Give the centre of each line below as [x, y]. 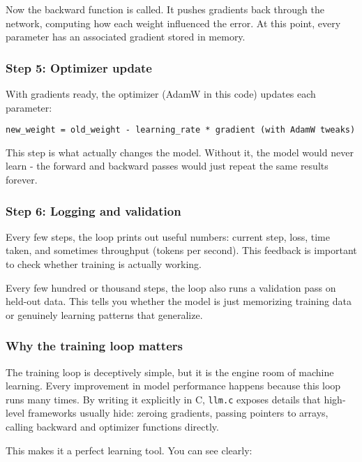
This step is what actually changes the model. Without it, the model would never [180, 152]
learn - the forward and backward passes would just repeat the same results [167, 166]
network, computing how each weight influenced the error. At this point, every [173, 23]
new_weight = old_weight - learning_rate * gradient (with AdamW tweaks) [181, 130]
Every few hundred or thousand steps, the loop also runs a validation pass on [171, 287]
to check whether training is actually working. [104, 264]
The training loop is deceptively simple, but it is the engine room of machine [170, 372]
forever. [22, 180]
